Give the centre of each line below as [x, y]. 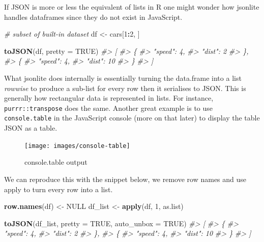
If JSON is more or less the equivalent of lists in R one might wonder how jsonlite [132, 7]
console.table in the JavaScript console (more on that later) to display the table [132, 118]
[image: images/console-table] [77, 146]
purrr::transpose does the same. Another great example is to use [109, 108]
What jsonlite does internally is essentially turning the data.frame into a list [123, 78]
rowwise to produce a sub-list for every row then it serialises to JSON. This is [125, 88]
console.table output [56, 162]
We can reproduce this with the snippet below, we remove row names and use [125, 179]
